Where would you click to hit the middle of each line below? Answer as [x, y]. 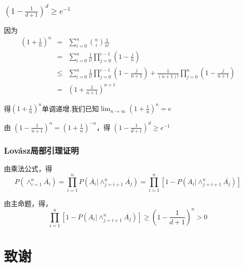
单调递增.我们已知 [71, 108]
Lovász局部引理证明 [42, 150]
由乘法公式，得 [28, 169]
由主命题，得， [28, 203]
